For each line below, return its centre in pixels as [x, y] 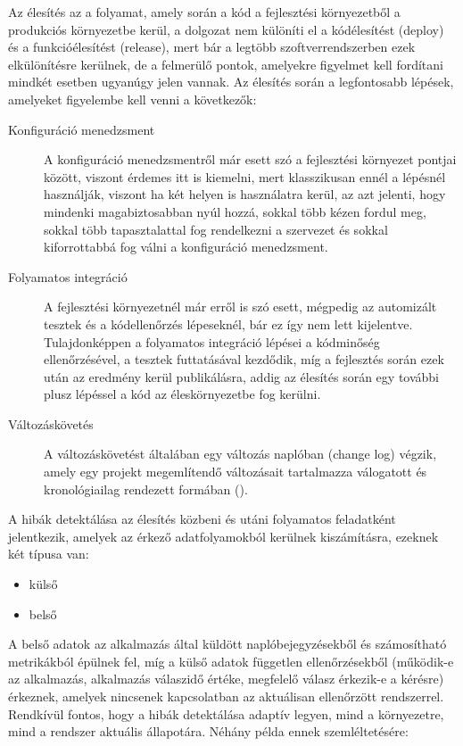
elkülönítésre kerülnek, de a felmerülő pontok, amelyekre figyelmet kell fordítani [226, 64]
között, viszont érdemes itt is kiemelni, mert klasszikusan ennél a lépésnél [245, 176]
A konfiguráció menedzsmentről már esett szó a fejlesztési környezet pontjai [250, 159]
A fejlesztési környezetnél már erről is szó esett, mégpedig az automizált [240, 307]
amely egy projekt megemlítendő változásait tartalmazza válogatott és [236, 472]
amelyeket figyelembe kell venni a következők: [132, 99]
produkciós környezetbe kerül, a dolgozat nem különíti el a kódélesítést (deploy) [226, 29]
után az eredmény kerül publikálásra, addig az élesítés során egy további [242, 376]
